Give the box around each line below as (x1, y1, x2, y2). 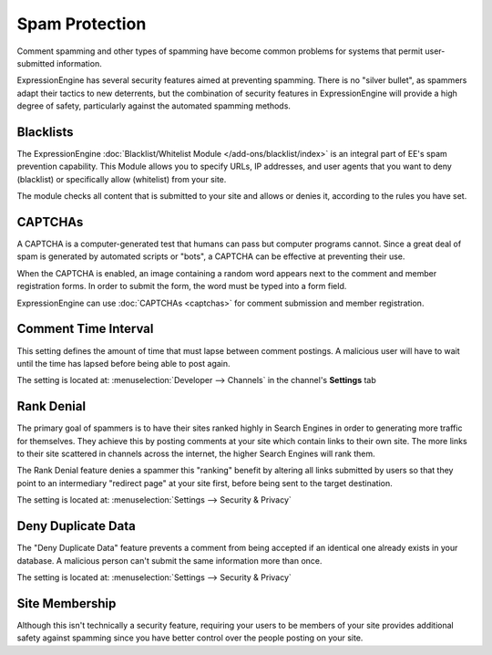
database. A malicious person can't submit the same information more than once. (16, 555, 323, 566)
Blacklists (16, 124, 74, 140)
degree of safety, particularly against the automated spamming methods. (16, 100, 292, 111)
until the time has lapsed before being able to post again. (16, 358, 231, 369)
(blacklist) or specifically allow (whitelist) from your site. (16, 173, 227, 184)
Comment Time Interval (16, 321, 154, 337)
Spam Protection (16, 14, 147, 34)
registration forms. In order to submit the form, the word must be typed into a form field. (16, 281, 347, 292)
